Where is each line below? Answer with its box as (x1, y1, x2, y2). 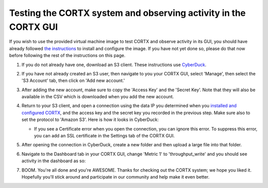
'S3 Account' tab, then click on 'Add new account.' (21, 77, 125, 84)
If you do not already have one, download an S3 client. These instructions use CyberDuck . (21, 62, 207, 67)
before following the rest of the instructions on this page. (9, 53, 126, 59)
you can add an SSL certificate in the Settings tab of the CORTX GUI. (34, 133, 175, 139)
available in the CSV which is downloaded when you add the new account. (21, 94, 174, 100)
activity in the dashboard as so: (21, 158, 86, 164)
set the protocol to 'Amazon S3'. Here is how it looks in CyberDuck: (21, 117, 159, 123)
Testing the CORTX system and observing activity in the (9, 7, 246, 18)
